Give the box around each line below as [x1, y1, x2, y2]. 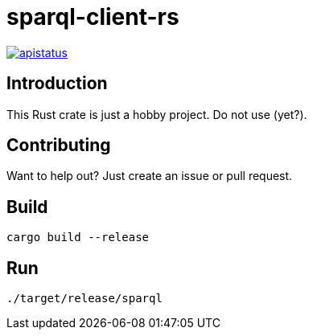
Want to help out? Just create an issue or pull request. [6, 169, 293, 183]
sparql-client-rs [6, 3, 179, 31]
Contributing [6, 135, 111, 156]
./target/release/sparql [6, 292, 163, 305]
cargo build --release [6, 231, 150, 244]
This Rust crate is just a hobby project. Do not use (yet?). [6, 107, 307, 121]
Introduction [6, 73, 108, 94]
